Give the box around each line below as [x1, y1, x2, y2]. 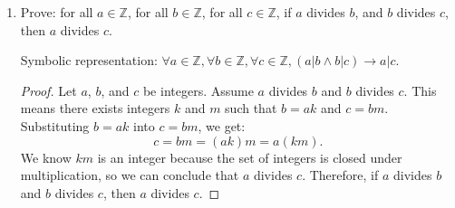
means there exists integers [20, 99, 170, 118]
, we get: [198, 116, 246, 135]
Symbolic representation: [20, 51, 158, 70]
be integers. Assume [142, 80, 254, 99]
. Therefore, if [302, 165, 379, 184]
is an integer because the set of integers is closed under [97, 147, 402, 166]
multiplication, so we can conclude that [20, 165, 239, 184]
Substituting [20, 116, 90, 135]
